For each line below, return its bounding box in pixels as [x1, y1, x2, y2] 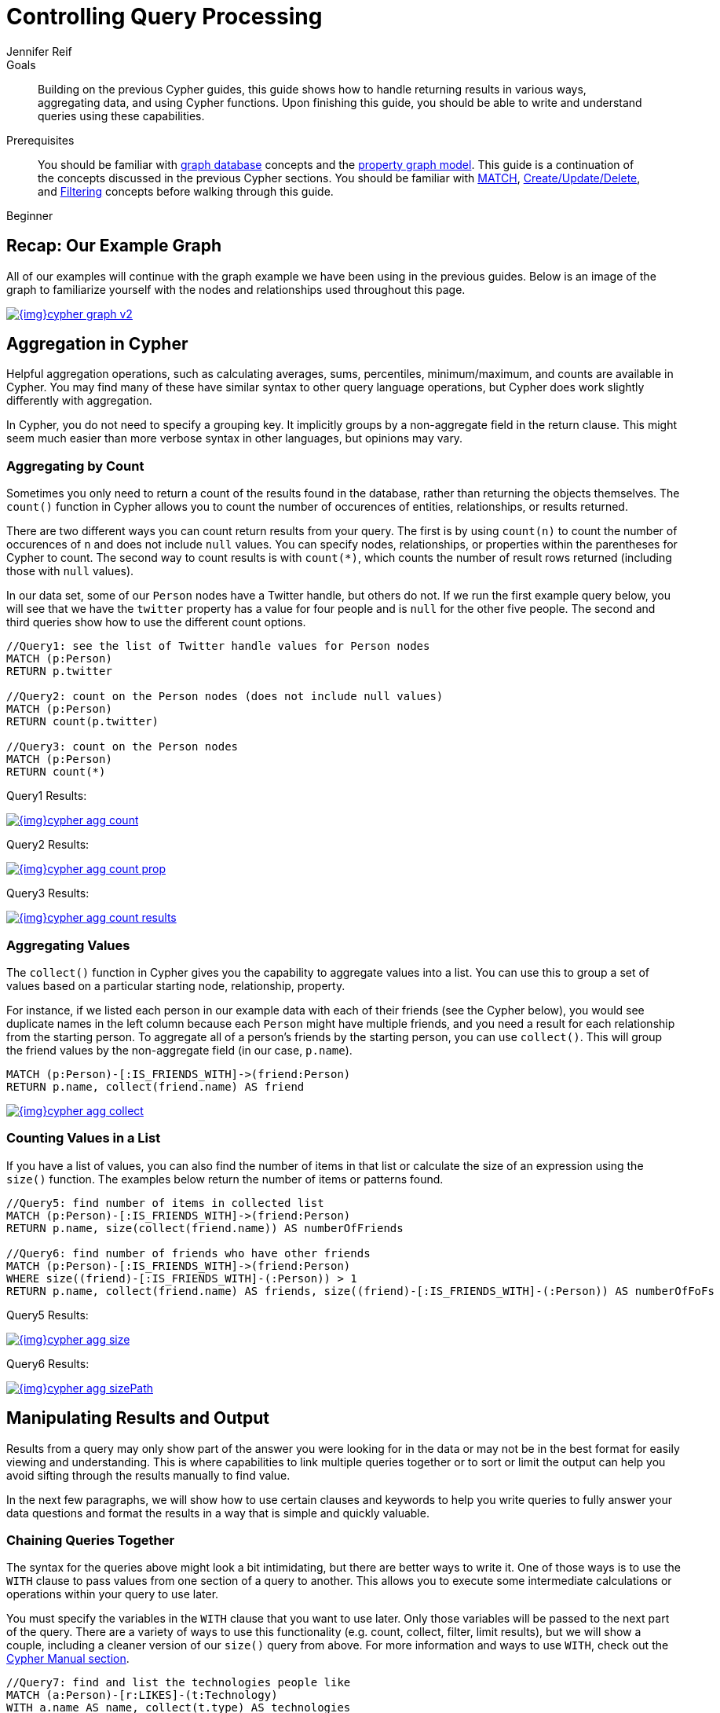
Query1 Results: [6, 789, 87, 803]
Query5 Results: [6, 1308, 89, 1322]
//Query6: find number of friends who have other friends [6, 1246, 371, 1260]
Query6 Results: [6, 1356, 90, 1370]
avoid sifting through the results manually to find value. [6, 1468, 291, 1482]
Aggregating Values [6, 937, 130, 953]
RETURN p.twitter [6, 665, 112, 678]
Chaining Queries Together [6, 1531, 175, 1548]
